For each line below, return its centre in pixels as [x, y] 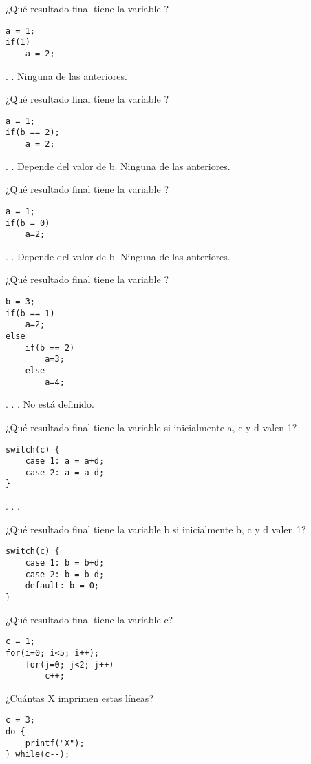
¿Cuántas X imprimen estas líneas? [79, 698]
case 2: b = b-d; [65, 574]
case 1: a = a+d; [65, 461]
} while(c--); [38, 755]
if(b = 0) [28, 223]
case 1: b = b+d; [65, 562]
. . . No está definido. [50, 404]
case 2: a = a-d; [65, 472]
